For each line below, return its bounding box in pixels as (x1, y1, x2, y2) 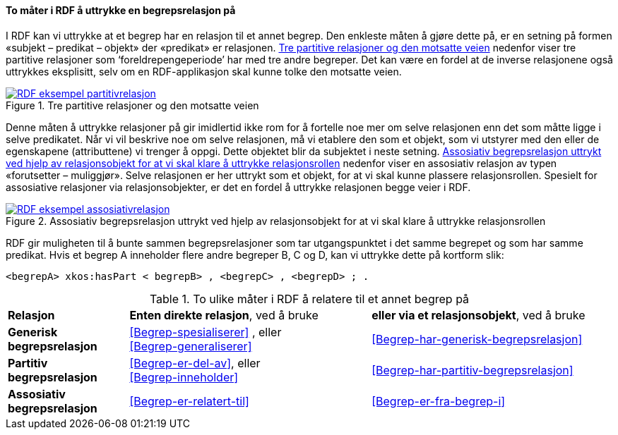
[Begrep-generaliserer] (129, 338, 252, 353)
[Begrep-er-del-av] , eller (129, 355, 261, 370)
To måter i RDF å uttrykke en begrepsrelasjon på (6, 4, 236, 16)
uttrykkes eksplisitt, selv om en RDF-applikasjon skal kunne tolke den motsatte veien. (6, 65, 402, 78)
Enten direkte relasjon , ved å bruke (129, 307, 319, 322)
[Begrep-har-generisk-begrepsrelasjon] (372, 331, 583, 346)
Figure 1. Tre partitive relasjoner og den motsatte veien (6, 99, 259, 111)
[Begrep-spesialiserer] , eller (129, 324, 282, 339)
